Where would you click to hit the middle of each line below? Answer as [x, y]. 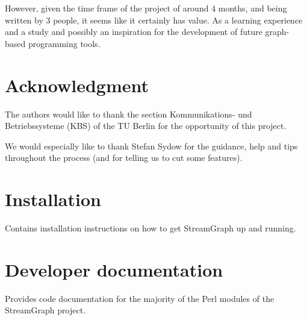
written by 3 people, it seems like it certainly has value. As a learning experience [154, 20]
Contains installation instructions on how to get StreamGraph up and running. [150, 228]
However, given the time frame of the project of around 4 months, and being [146, 8]
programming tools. [64, 43]
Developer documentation [114, 269]
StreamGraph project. [45, 310]
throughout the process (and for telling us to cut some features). [124, 158]
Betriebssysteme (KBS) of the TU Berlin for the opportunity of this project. [146, 126]
